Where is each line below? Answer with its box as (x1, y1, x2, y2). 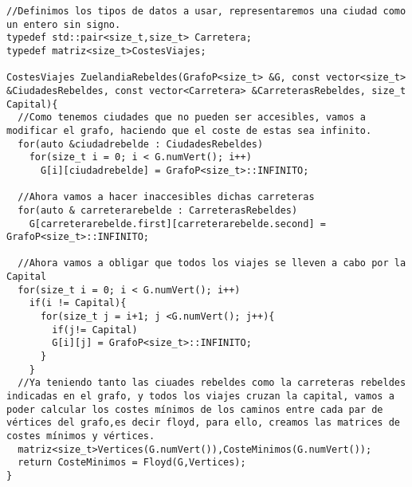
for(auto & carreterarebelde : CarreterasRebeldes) (18, 204, 298, 216)
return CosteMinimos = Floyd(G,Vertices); (18, 457, 246, 469)
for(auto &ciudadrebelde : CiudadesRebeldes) (18, 138, 264, 150)
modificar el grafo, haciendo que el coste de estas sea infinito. (6, 124, 372, 136)
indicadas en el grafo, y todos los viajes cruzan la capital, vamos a (6, 391, 394, 403)
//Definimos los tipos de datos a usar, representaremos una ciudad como (6, 6, 406, 17)
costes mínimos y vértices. (6, 430, 155, 442)
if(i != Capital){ (29, 297, 127, 309)
